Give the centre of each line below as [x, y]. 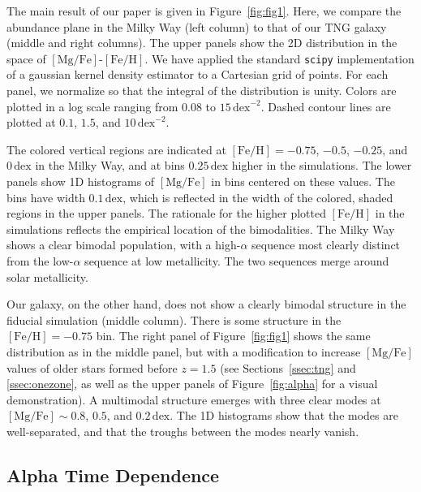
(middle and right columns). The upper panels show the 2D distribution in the [202, 43]
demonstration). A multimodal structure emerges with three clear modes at [194, 399]
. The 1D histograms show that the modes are [284, 415]
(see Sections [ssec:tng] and [288, 367]
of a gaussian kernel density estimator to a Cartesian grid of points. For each [198, 74]
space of [26, 58]
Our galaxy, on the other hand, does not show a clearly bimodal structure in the [206, 304]
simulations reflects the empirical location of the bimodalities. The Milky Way [201, 229]
